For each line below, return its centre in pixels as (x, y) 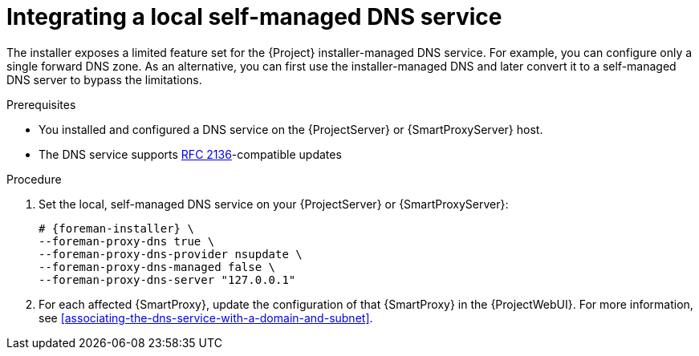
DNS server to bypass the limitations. (104, 79)
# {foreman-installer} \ (116, 228)
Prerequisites (41, 104)
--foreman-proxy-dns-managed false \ (157, 267)
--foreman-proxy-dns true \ (127, 241)
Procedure (34, 179)
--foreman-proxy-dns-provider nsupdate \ (171, 254)
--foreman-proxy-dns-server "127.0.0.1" (167, 279)
